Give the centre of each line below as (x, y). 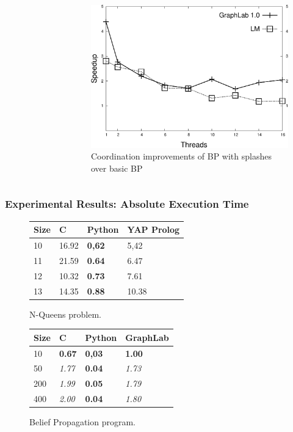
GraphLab (147, 337)
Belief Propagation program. (82, 422)
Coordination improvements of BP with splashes (181, 156)
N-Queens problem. (65, 314)
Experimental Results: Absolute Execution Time (127, 204)
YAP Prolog (154, 229)
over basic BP (117, 168)
